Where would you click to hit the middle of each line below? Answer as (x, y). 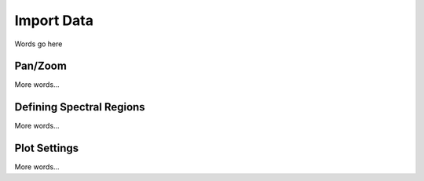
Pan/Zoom (40, 66)
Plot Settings (47, 148)
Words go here (38, 44)
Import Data (54, 20)
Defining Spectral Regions (80, 107)
